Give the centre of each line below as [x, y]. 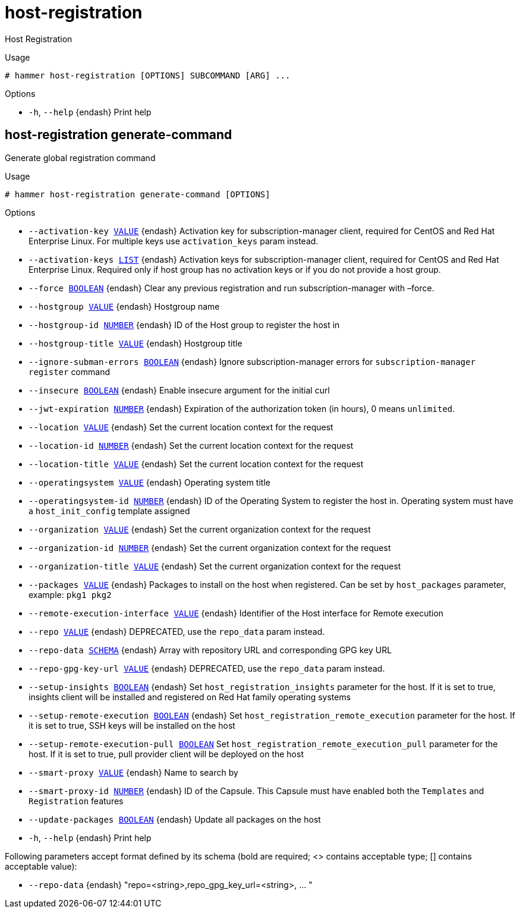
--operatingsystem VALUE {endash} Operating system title [149, 482]
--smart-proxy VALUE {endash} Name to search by [133, 772]
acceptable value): [41, 866]
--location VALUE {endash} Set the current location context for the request [181, 427]
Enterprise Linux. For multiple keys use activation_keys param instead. [174, 241]
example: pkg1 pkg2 [70, 594]
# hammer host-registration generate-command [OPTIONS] [138, 194]
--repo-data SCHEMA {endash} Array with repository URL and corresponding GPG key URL [210, 650]
